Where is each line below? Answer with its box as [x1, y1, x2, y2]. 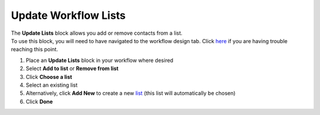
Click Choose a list [25, 73, 72, 80]
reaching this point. [11, 46, 59, 53]
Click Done [25, 98, 53, 105]
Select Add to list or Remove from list [25, 65, 119, 72]
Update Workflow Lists [11, 9, 126, 22]
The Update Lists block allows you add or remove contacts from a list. [11, 29, 183, 37]
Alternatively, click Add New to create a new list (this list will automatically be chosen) [25, 90, 236, 97]
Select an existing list [25, 81, 78, 88]
